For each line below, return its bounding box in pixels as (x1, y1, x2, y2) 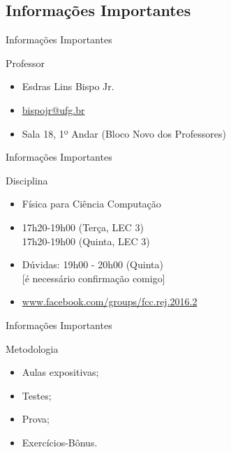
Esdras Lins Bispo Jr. (22, 79, 114, 94)
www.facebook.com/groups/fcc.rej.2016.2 (22, 294, 198, 309)
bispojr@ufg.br (22, 102, 85, 117)
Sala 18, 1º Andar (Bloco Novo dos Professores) (22, 126, 226, 140)
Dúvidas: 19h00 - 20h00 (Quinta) (22, 257, 163, 272)
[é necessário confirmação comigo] (22, 270, 165, 285)
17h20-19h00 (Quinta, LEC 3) (22, 233, 150, 248)
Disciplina (6, 173, 48, 187)
